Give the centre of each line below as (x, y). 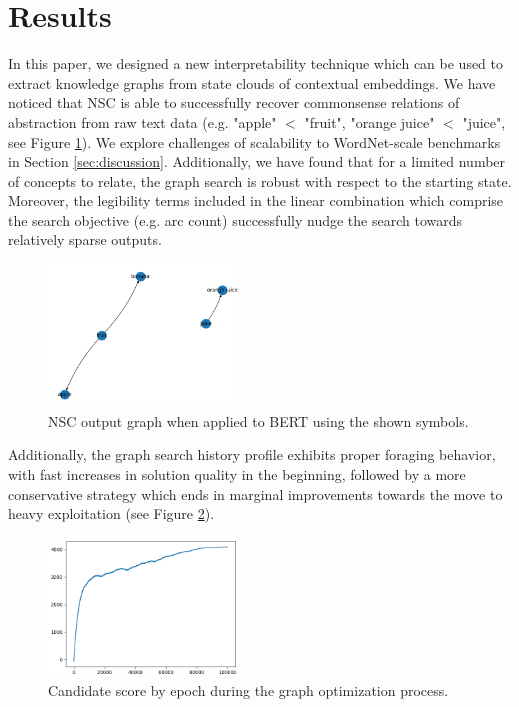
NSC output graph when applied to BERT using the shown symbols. (258, 420)
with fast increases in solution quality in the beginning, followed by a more (237, 473)
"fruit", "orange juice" (369, 121)
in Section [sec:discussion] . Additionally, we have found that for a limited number (257, 161)
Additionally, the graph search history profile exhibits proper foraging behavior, (252, 454)
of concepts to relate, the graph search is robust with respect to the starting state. (260, 180)
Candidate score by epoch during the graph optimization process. (248, 689)
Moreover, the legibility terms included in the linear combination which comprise (256, 200)
